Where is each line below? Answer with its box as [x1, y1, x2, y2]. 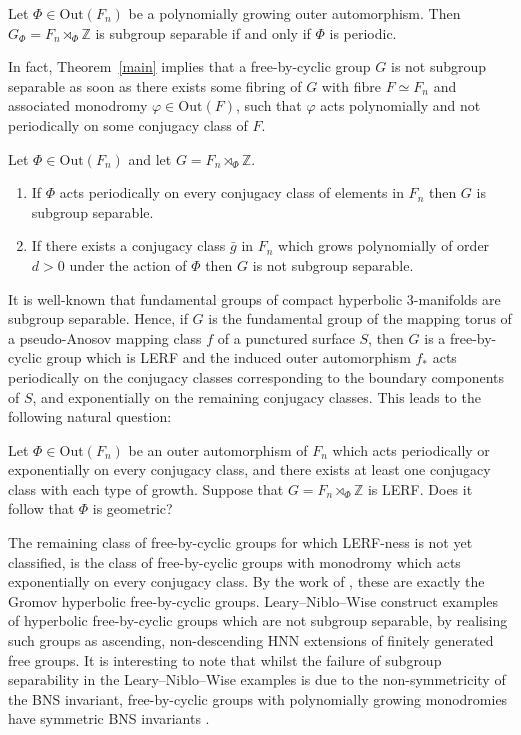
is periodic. [329, 22, 397, 43]
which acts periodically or [332, 439, 490, 460]
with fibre [321, 75, 381, 96]
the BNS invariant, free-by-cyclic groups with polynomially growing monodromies [8, 688, 508, 709]
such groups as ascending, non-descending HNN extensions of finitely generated [8, 630, 494, 651]
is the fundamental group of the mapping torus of [208, 308, 512, 329]
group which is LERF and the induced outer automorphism [46, 347, 411, 368]
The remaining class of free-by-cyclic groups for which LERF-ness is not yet [8, 532, 473, 553]
